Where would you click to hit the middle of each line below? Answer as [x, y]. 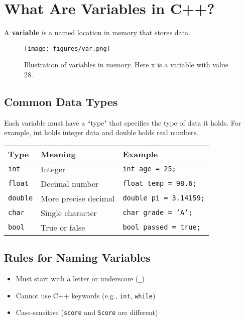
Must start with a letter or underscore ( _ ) [80, 279]
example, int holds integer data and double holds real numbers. [101, 132]
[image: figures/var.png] [67, 48]
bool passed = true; [162, 227]
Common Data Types [61, 101]
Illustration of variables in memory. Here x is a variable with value [126, 65]
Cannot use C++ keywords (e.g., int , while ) [86, 295]
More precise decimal [78, 198]
